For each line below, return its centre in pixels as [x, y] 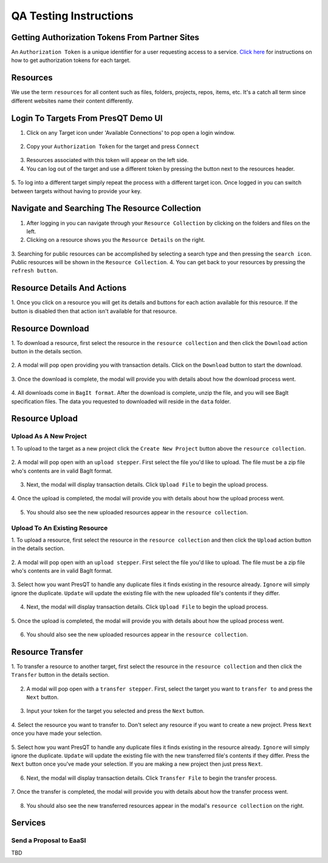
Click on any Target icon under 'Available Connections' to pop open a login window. [131, 132]
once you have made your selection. [57, 733]
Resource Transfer [47, 652]
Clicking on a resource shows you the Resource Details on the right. [116, 240]
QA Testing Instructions [72, 16]
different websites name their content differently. [72, 101]
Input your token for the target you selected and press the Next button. [115, 711]
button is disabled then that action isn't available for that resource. [94, 311]
